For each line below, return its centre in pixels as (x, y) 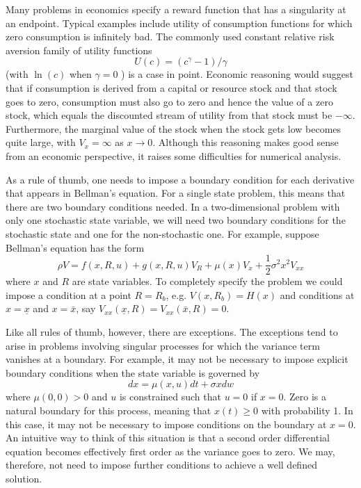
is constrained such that (170, 397)
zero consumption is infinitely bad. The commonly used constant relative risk (170, 36)
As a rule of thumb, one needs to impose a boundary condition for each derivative (180, 179)
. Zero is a (305, 397)
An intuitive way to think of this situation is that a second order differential (168, 438)
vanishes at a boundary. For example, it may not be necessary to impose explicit (177, 359)
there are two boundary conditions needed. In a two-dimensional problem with (173, 206)
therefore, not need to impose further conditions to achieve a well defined (161, 465)
